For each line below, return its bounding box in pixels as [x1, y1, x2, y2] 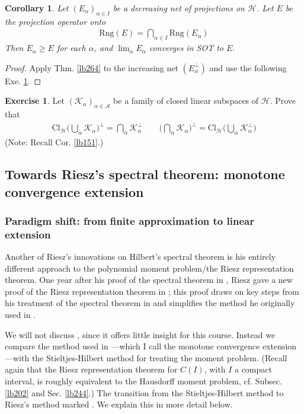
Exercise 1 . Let [5, 94, 65, 107]
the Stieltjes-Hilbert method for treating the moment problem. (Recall [31, 351, 287, 364]
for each [56, 42, 86, 54]
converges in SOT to [149, 42, 223, 54]
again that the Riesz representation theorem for [5, 363, 178, 375]
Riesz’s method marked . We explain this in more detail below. [5, 398, 233, 410]
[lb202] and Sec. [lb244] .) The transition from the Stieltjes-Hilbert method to [5, 386, 284, 399]
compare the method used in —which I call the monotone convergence [5, 340, 260, 352]
